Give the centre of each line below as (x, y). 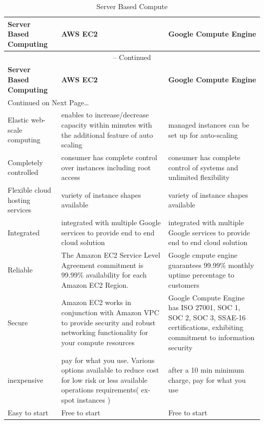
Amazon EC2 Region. (95, 284)
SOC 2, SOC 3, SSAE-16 (207, 317)
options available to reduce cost (110, 370)
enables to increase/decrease (105, 115)
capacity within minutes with (107, 124)
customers (184, 284)
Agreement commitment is (102, 265)
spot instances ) (86, 399)
